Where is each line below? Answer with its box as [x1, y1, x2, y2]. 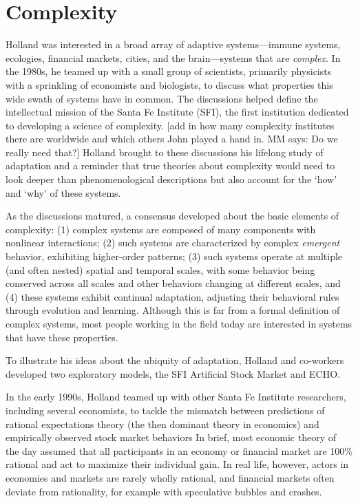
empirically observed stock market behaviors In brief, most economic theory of [6, 430, 337, 445]
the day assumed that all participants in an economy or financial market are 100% [6, 443, 352, 458]
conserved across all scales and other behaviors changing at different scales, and [6, 276, 341, 290]
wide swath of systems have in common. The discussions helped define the [6, 91, 318, 105]
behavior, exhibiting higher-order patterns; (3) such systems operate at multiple [6, 249, 343, 264]
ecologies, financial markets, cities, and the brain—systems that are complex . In [6, 50, 341, 65]
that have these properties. [6, 330, 118, 344]
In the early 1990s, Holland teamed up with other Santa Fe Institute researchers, [6, 389, 346, 404]
